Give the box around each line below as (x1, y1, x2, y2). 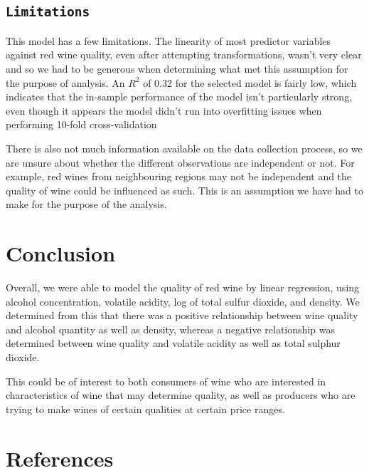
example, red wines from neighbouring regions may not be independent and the (6, 169, 352, 184)
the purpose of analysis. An (6, 75, 125, 90)
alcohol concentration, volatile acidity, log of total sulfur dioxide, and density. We (6, 293, 360, 308)
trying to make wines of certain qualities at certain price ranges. (6, 401, 285, 416)
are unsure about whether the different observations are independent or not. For (6, 155, 355, 170)
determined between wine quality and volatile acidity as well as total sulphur (6, 336, 341, 350)
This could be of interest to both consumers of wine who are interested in (6, 373, 326, 388)
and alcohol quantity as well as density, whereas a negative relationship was (6, 321, 335, 336)
